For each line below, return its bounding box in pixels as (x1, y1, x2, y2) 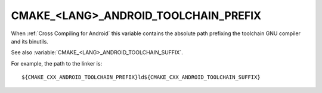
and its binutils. (11, 38, 49, 45)
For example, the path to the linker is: (11, 60, 103, 67)
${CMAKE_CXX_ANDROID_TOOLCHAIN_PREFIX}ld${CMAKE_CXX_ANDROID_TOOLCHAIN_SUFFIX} (21, 74, 261, 80)
